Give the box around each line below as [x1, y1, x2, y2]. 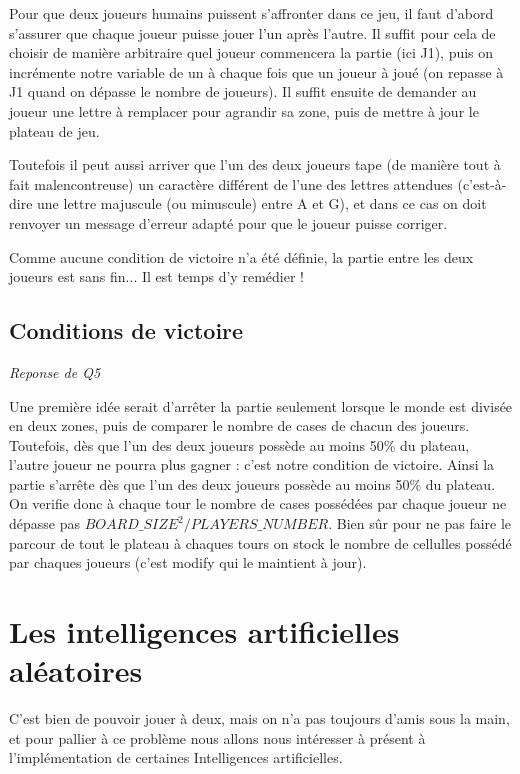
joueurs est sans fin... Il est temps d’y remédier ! [9, 266, 304, 287]
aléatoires [9, 650, 143, 691]
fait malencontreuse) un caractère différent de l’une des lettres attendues [9, 173, 453, 194]
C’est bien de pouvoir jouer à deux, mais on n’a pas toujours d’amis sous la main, [9, 708, 510, 729]
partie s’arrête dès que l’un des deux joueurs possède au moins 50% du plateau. [9, 473, 496, 494]
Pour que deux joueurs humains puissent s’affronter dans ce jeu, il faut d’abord [9, 3, 494, 23]
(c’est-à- [457, 173, 507, 194]
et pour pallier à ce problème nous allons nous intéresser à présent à [9, 727, 426, 748]
